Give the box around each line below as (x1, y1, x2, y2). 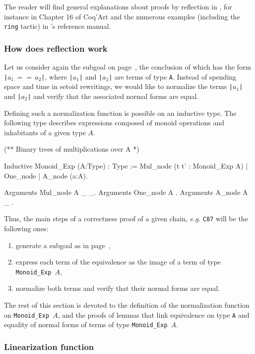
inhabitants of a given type (4, 127, 86, 137)
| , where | (41, 71, 73, 82)
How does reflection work (4, 42, 108, 54)
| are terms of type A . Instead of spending (109, 71, 237, 82)
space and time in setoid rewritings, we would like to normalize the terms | (4, 81, 233, 91)
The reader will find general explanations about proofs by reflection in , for (4, 1, 232, 11)
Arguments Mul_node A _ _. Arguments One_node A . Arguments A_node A (4, 187, 248, 197)
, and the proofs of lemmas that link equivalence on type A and (58, 309, 250, 320)
